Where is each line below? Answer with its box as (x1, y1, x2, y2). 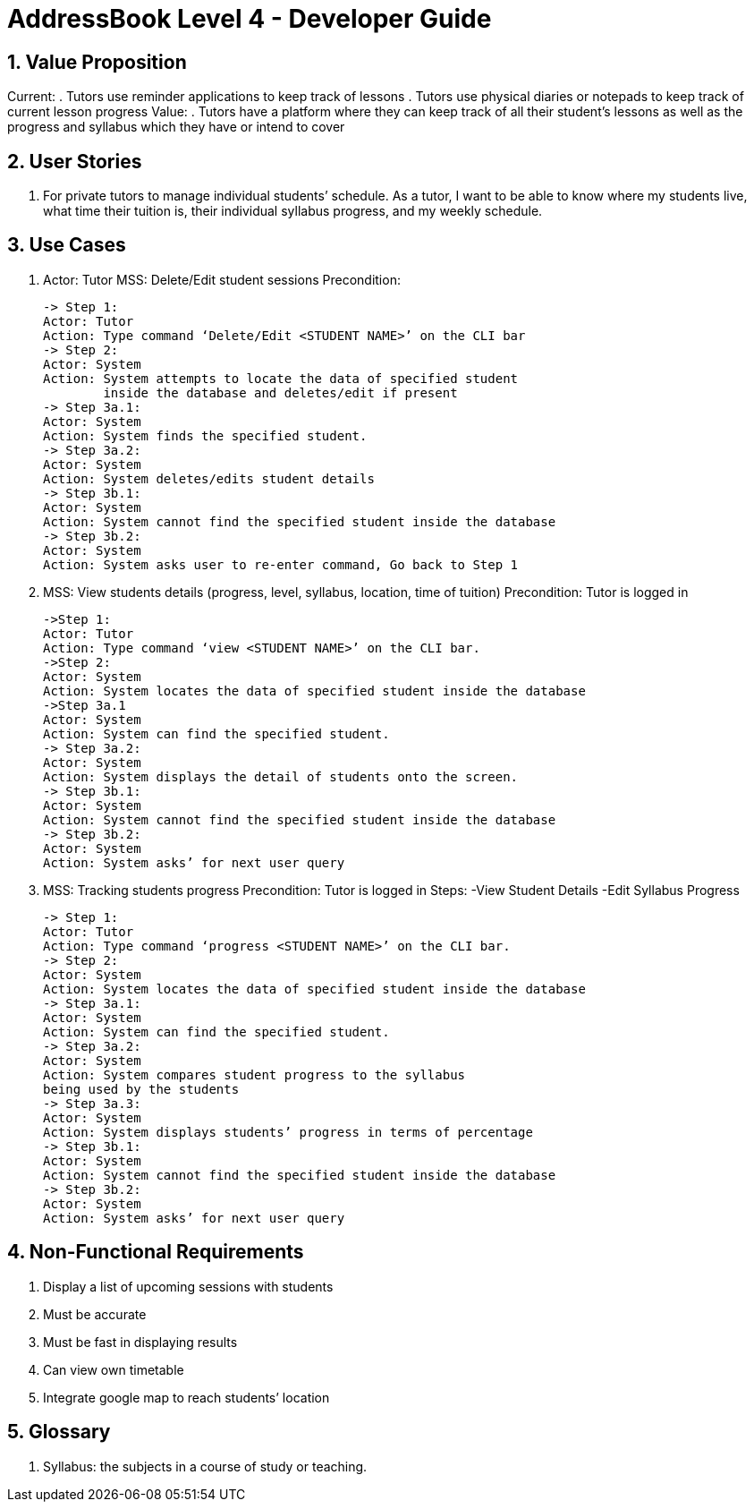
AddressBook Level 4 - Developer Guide (7, 4, 492, 34)
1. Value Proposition (7, 50, 187, 73)
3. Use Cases (7, 234, 126, 257)
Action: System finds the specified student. (43, 428, 368, 443)
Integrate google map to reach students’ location (43, 1389, 330, 1405)
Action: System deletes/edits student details (43, 471, 375, 486)
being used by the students (43, 1081, 240, 1096)
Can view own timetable (43, 1361, 184, 1377)
